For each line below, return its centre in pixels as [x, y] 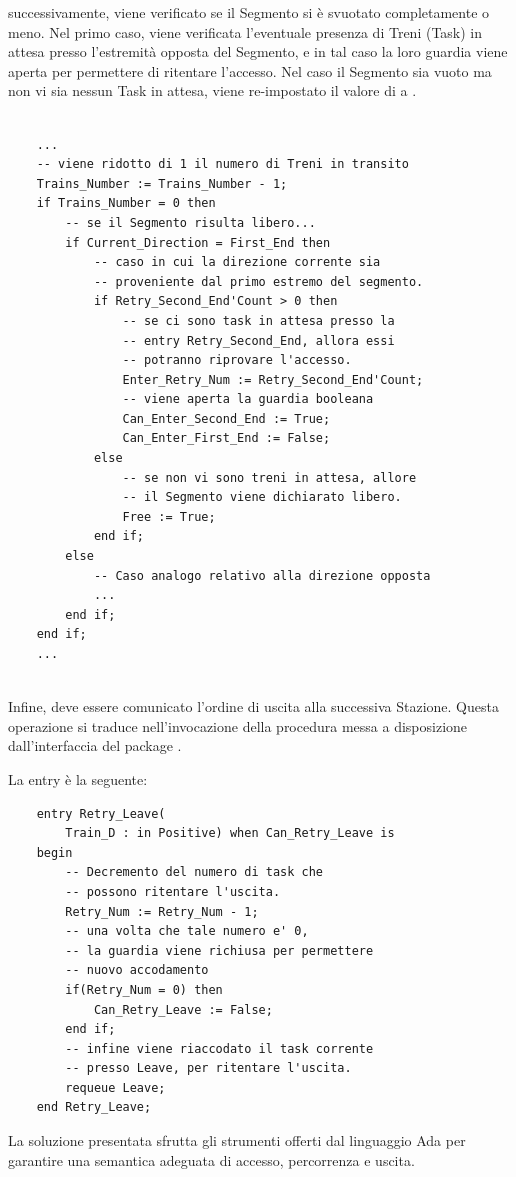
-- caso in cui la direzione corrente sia [237, 262]
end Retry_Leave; [94, 1107]
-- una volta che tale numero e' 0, [187, 931]
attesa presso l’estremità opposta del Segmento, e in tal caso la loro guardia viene [258, 51]
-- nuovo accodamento [137, 970]
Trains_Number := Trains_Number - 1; [162, 183]
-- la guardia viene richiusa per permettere [219, 950]
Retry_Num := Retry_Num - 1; [162, 911]
